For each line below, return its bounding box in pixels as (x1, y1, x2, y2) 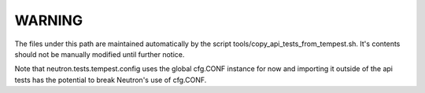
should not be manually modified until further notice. (14, 49, 185, 59)
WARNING (14, 12, 83, 29)
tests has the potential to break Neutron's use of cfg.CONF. (14, 75, 207, 84)
